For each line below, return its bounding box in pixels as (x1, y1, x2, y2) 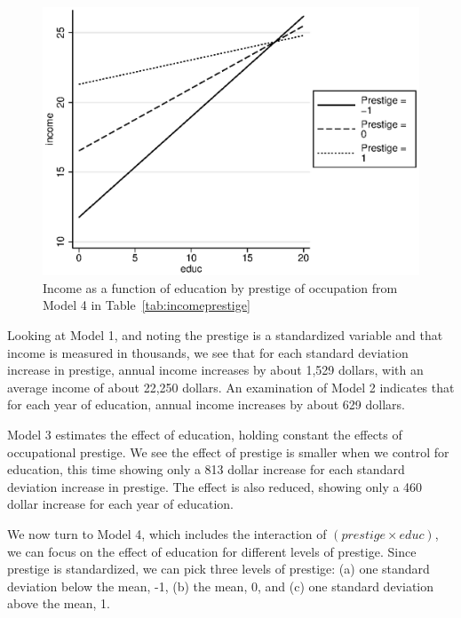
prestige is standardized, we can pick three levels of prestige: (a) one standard (7, 559, 430, 578)
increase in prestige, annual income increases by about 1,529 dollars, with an (7, 360, 424, 379)
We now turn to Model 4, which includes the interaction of (7, 524, 327, 543)
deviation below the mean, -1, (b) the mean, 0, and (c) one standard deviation (7, 576, 434, 595)
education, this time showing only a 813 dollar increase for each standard (7, 460, 405, 479)
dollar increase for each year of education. (7, 495, 234, 513)
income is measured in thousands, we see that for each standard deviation (7, 343, 409, 361)
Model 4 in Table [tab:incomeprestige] (43, 296, 250, 314)
